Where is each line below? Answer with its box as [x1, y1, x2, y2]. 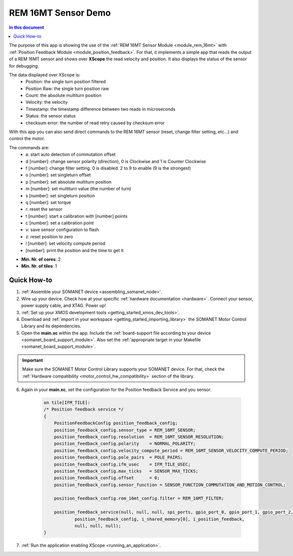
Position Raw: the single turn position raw [25, 86, 109, 92]
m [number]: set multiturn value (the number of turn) [25, 186, 131, 192]
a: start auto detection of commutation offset [25, 152, 116, 158]
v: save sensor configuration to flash [25, 227, 100, 232]
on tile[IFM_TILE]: [43, 400, 90, 406]
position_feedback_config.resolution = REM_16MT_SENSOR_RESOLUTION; [54, 434, 224, 440]
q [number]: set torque [25, 199, 71, 205]
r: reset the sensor [25, 206, 63, 212]
